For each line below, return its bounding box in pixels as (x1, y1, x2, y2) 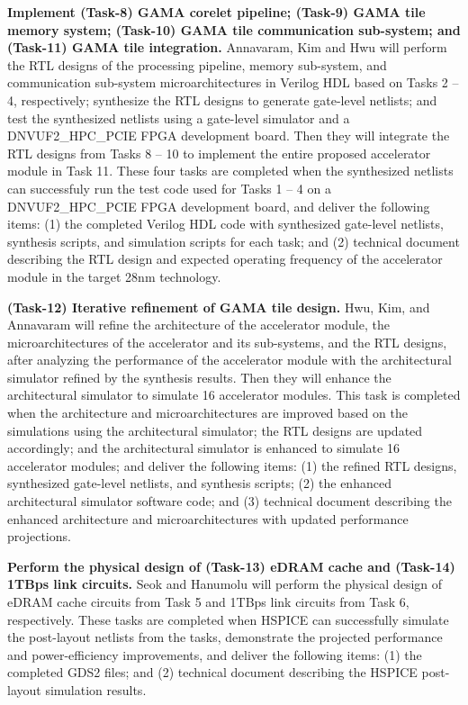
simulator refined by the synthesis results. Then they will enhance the (7, 367, 391, 386)
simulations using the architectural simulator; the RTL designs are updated (7, 420, 423, 439)
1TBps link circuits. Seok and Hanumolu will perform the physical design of (7, 574, 443, 593)
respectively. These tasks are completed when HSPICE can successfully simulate (7, 610, 449, 628)
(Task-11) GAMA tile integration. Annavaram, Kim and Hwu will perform (7, 38, 447, 57)
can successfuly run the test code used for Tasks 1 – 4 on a (7, 178, 331, 197)
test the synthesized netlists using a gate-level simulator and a (7, 108, 350, 127)
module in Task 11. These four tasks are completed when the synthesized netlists (7, 161, 454, 180)
